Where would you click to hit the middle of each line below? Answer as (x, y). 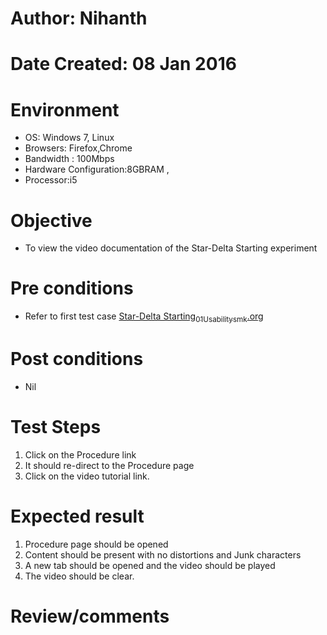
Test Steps (56, 427)
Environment (65, 109)
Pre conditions (72, 288)
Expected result (77, 516)
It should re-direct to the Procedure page (109, 465)
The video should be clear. (79, 576)
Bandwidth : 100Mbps (69, 159)
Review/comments (90, 616)
